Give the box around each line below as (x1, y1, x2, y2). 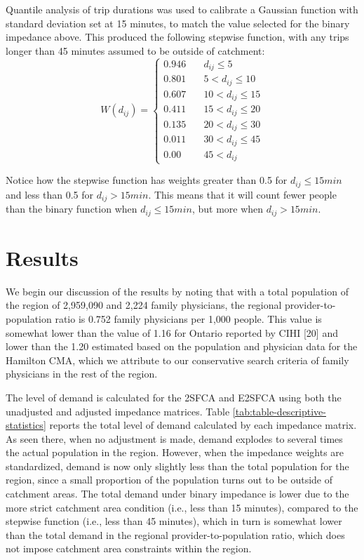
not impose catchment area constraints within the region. (6, 541, 252, 556)
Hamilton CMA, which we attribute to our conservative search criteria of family (6, 352, 349, 367)
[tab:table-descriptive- (232, 404, 326, 418)
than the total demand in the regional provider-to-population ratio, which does (6, 527, 345, 542)
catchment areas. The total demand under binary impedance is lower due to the (6, 486, 349, 501)
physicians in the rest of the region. (6, 366, 158, 381)
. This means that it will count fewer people (148, 187, 337, 201)
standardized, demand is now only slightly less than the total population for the (6, 458, 349, 473)
